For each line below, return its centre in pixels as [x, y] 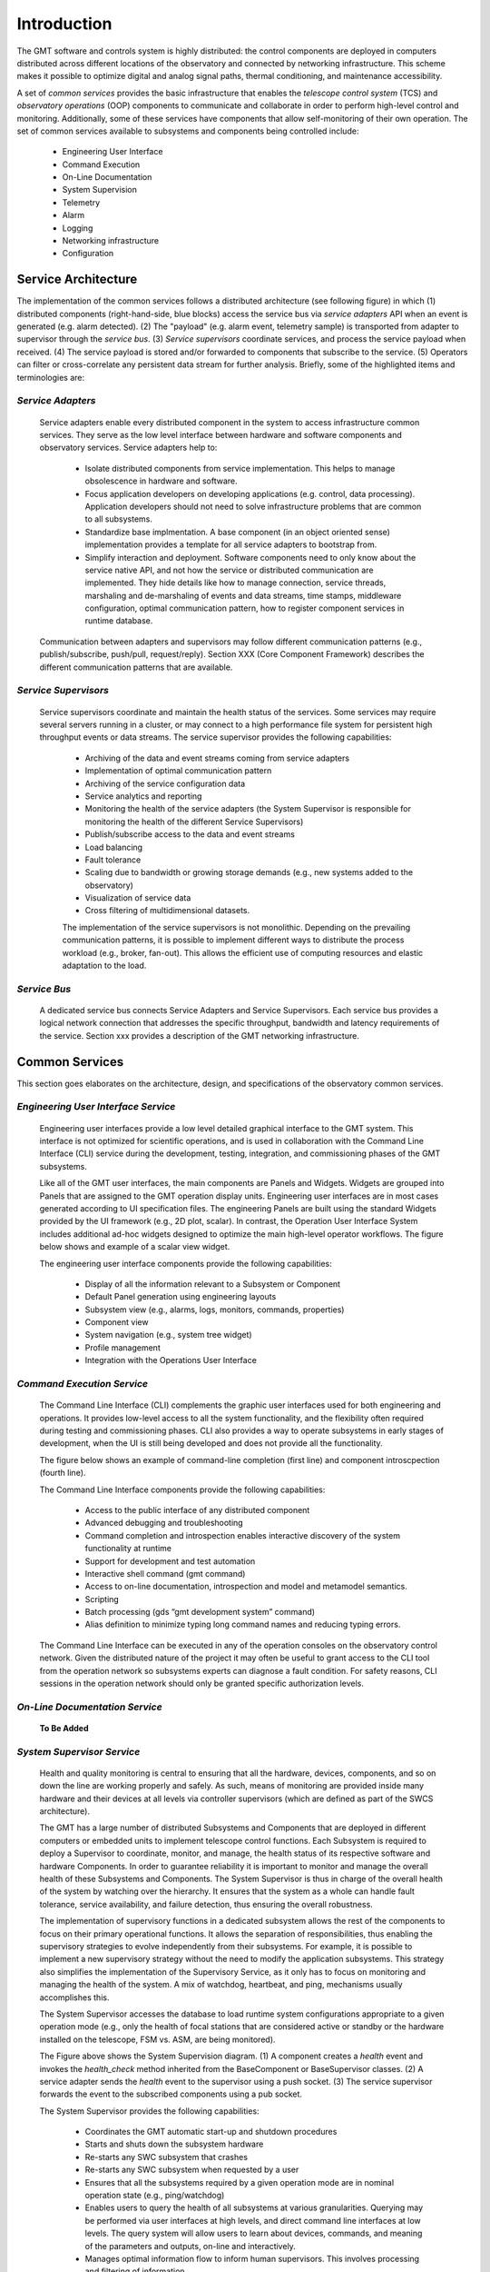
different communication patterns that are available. [136, 667]
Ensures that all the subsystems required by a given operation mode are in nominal [240, 2182]
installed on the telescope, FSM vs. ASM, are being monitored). [157, 2039]
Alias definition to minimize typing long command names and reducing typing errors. [243, 1624]
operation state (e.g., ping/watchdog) [155, 2196]
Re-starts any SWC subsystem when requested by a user [192, 2170]
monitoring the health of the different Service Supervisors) [194, 822]
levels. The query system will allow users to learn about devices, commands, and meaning [254, 2233]
